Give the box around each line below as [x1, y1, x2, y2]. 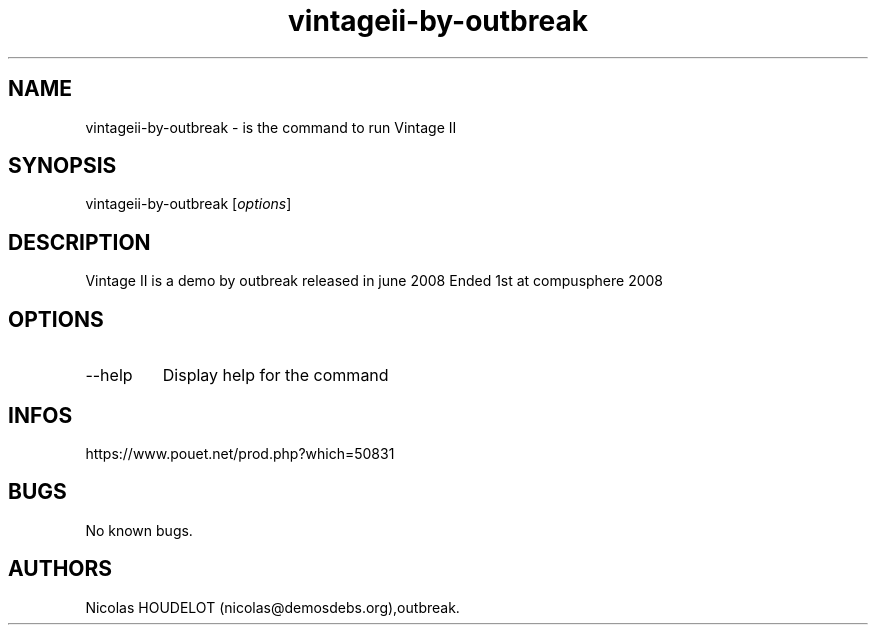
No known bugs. [85, 521, 193, 539]
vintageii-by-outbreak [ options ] [85, 195, 292, 213]
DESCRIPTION [8, 229, 151, 255]
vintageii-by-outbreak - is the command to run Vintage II [85, 118, 457, 136]
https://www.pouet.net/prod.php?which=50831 [85, 444, 395, 462]
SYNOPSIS [8, 153, 117, 179]
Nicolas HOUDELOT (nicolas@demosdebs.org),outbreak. [85, 598, 460, 616]
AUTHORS [8, 556, 113, 582]
